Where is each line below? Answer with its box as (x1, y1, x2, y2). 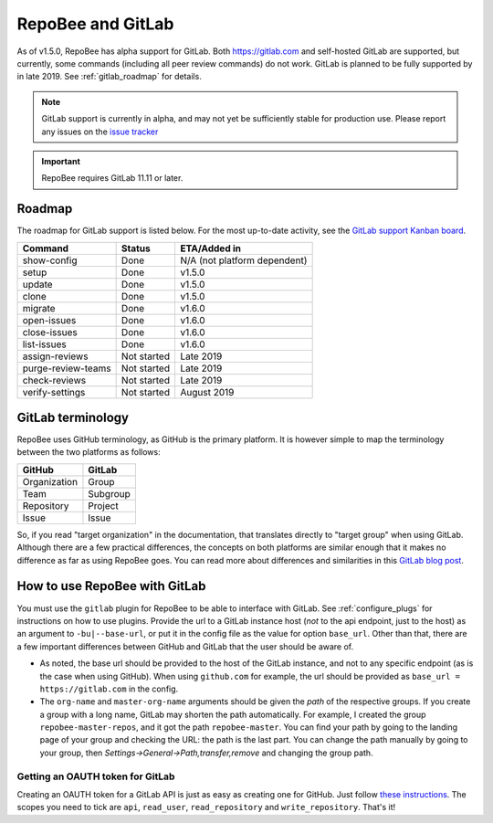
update (22, 278, 54, 290)
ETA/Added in (179, 242, 242, 255)
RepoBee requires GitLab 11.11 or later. (41, 173, 184, 184)
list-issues (22, 338, 68, 351)
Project (88, 499, 119, 512)
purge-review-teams (22, 362, 111, 375)
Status (121, 242, 151, 255)
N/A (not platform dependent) (179, 254, 308, 267)
